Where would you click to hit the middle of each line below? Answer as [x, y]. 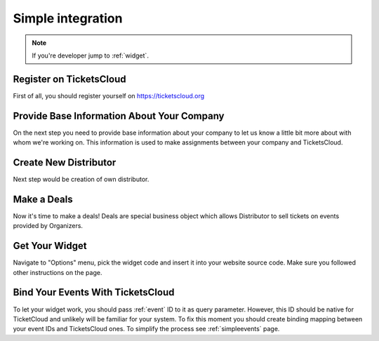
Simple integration [68, 18]
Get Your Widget [50, 246]
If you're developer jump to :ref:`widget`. [90, 55]
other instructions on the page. [58, 272]
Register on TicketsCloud [69, 79]
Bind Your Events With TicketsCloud [94, 292]
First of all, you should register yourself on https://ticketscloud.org [109, 95]
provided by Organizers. [48, 226]
